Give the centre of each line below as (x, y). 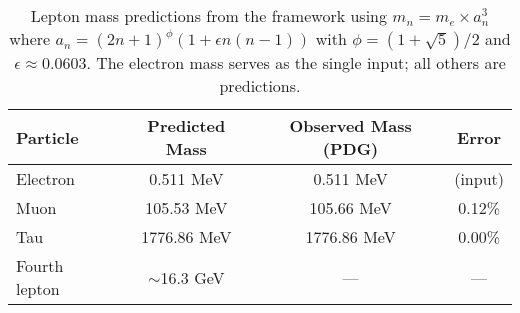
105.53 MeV (186, 207)
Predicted (186, 125)
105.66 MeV (350, 207)
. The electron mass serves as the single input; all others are (296, 62)
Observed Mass (350, 125)
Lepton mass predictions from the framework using (208, 15)
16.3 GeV (192, 277)
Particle (47, 137)
